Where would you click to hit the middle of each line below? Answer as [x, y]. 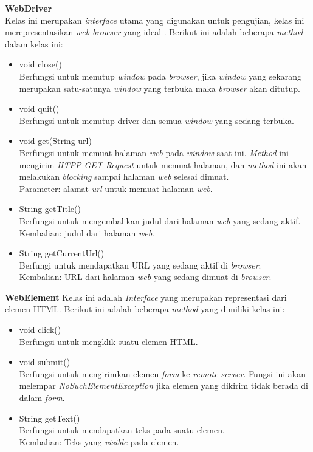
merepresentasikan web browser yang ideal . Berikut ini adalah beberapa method [154, 32]
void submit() [45, 362]
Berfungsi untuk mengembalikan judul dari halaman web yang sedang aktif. [160, 220]
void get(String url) [55, 141]
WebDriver [29, 8]
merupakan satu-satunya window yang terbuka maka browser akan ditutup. [160, 88]
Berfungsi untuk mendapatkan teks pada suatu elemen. [122, 430]
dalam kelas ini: [34, 43]
